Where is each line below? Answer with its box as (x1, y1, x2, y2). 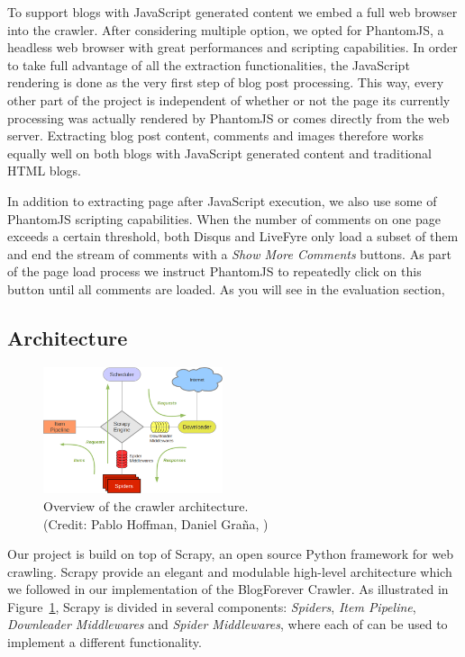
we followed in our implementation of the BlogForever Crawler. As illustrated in (7, 580, 449, 598)
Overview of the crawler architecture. (43, 496, 249, 515)
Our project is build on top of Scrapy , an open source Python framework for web (7, 544, 453, 563)
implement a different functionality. (7, 633, 202, 652)
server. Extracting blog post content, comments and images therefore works (7, 126, 424, 145)
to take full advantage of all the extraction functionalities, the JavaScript (7, 55, 410, 74)
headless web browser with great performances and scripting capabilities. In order (7, 38, 458, 57)
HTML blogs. (7, 161, 81, 180)
